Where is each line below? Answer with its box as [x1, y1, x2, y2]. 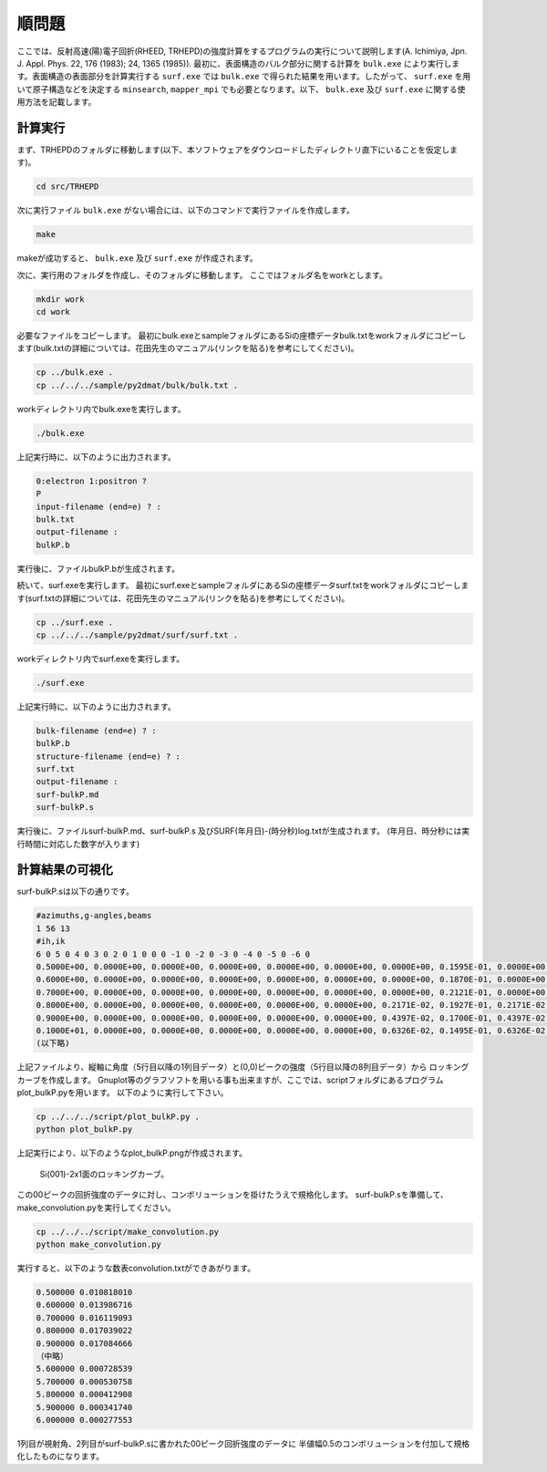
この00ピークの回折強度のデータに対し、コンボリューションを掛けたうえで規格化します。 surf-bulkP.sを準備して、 [16, 1189, 449, 1200]
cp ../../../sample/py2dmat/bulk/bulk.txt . [36, 379, 239, 390]
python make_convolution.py [36, 1239, 161, 1249]
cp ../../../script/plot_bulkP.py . [36, 1112, 201, 1122]
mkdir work [36, 294, 85, 305]
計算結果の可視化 [16, 862, 113, 877]
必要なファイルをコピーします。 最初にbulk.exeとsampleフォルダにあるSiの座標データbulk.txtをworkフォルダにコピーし [16, 330, 467, 341]
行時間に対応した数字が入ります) [16, 838, 140, 849]
